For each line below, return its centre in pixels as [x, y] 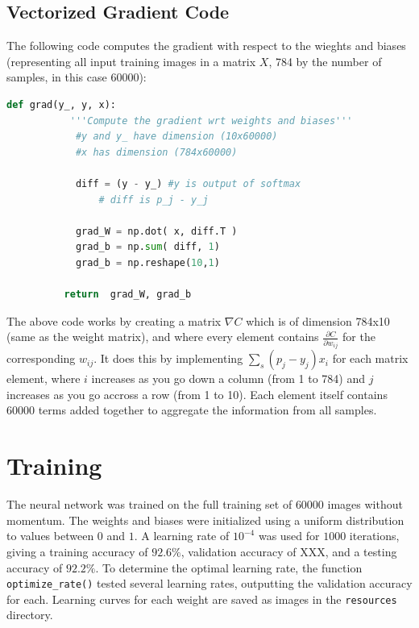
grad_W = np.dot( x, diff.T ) [156, 231]
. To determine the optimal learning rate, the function [229, 567]
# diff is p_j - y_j [153, 200]
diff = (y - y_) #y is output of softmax [188, 183]
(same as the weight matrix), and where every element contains [163, 337]
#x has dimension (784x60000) [156, 152]
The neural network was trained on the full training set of [149, 504]
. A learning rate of [182, 536]
